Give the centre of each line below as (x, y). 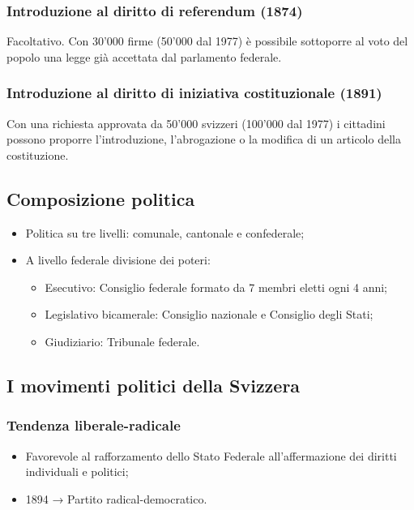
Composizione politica (101, 198)
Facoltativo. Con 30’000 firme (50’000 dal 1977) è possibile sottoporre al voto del (207, 41)
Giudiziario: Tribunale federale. (122, 341)
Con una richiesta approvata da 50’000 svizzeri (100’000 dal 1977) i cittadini (196, 123)
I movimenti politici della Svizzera (154, 385)
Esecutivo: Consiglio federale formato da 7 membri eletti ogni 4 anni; (216, 287)
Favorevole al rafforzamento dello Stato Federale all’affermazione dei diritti (211, 455)
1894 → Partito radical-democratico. (116, 498)
